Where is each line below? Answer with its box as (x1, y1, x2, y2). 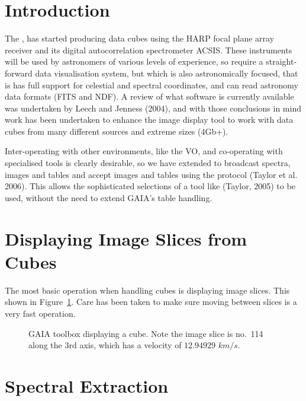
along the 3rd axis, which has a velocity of (28, 339, 182, 351)
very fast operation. (5, 307, 76, 319)
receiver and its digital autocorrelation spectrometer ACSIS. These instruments (5, 43, 292, 56)
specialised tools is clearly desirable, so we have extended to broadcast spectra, (5, 157, 291, 169)
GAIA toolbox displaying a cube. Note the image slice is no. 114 (28, 327, 263, 339)
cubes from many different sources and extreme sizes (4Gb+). (5, 125, 228, 137)
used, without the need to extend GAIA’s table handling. (5, 191, 212, 203)
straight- (266, 55, 297, 68)
